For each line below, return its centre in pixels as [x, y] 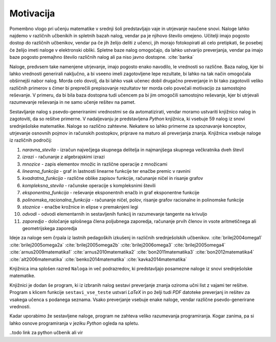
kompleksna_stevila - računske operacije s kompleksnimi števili [89, 185]
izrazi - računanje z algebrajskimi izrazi [63, 157]
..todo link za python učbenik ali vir [46, 333]
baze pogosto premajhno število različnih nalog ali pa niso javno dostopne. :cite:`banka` [102, 57]
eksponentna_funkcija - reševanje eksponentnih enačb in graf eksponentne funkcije [111, 193]
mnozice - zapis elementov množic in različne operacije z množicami [95, 164]
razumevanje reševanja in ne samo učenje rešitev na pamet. [73, 102]
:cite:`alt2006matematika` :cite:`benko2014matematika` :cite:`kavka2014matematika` [98, 259]
